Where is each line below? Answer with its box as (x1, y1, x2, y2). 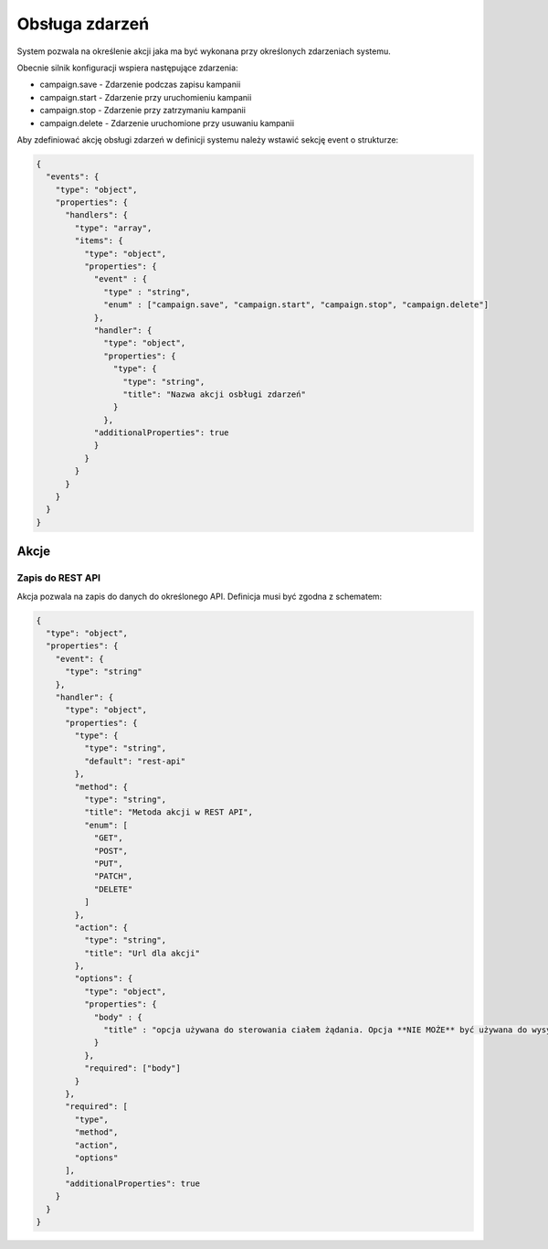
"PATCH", (93, 871, 133, 881)
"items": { (74, 236, 123, 246)
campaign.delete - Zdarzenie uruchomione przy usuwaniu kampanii (39, 117, 295, 128)
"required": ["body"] (83, 1063, 182, 1073)
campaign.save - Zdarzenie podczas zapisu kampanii (39, 79, 241, 91)
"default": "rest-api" (83, 755, 186, 766)
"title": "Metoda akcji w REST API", (83, 807, 253, 817)
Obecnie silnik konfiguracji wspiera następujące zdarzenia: (16, 62, 238, 73)
